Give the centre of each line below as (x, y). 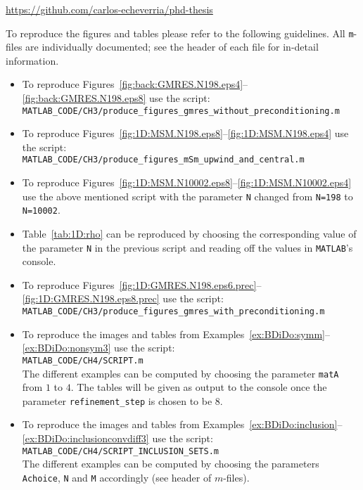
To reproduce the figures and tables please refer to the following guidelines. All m (180, 33)
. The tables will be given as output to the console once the (199, 387)
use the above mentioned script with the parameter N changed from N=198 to (187, 196)
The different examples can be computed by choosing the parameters (171, 464)
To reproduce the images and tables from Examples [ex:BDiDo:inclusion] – (182, 424)
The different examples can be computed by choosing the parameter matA (180, 373)
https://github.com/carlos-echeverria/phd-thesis (109, 9)
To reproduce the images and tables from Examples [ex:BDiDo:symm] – (176, 334)
